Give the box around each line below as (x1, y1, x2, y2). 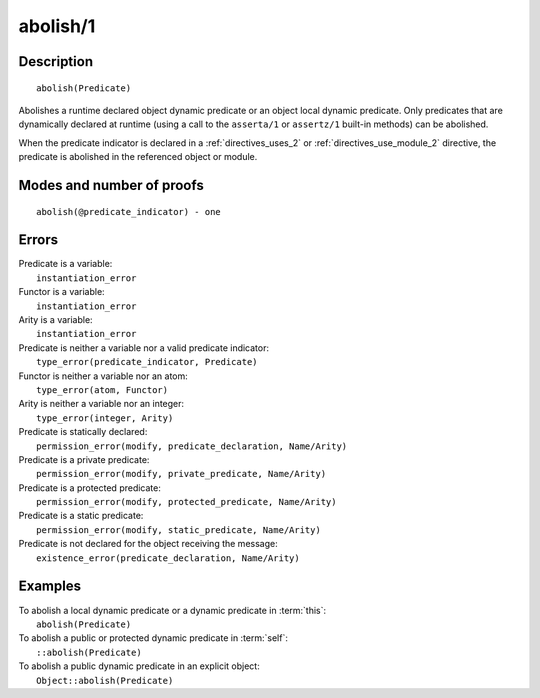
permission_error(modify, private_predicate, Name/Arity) (36, 468, 327, 480)
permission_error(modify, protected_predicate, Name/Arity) (36, 496, 337, 508)
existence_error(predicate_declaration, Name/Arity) (36, 552, 300, 564)
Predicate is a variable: (18, 258, 113, 270)
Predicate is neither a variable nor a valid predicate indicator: (18, 341, 270, 354)
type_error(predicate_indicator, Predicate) (36, 356, 259, 368)
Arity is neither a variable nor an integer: (18, 398, 185, 410)
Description (18, 53, 94, 70)
